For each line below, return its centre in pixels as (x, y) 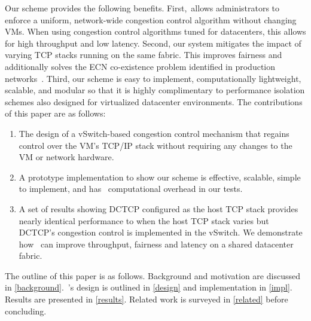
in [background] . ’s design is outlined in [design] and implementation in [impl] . (149, 287)
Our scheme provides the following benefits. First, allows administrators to (142, 8)
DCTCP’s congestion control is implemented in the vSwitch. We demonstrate (161, 232)
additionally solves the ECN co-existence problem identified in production (140, 66)
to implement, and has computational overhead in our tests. (131, 189)
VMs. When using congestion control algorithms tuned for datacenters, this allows (155, 31)
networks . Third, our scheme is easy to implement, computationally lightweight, (153, 78)
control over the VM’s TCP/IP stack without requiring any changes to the (155, 145)
